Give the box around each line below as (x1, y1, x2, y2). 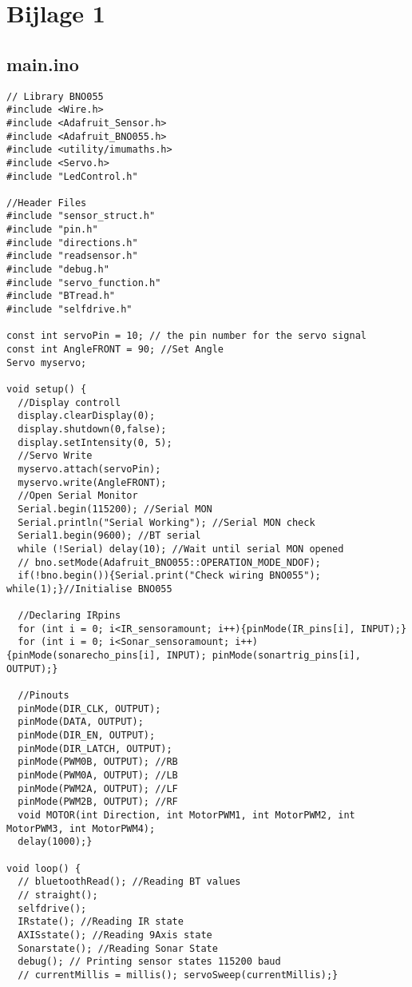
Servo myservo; (6, 356, 87, 368)
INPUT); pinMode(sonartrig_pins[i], (166, 650, 361, 662)
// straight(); (18, 889, 98, 901)
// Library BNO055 (6, 90, 104, 102)
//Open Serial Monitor (18, 490, 138, 502)
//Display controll (18, 396, 121, 408)
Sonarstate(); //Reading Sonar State (18, 942, 218, 954)
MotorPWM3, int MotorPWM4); (6, 822, 156, 834)
